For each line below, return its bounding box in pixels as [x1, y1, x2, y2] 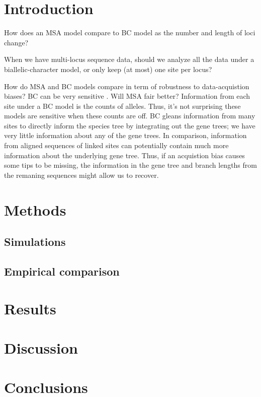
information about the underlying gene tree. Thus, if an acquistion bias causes [4, 150, 245, 160]
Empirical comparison [4, 263, 120, 279]
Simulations [4, 234, 66, 249]
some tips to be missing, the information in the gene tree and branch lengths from [4, 160, 257, 170]
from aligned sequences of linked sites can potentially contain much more [4, 140, 229, 151]
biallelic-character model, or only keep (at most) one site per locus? [4, 63, 212, 74]
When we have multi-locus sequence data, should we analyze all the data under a [4, 54, 254, 64]
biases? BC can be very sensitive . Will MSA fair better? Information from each [4, 91, 250, 101]
